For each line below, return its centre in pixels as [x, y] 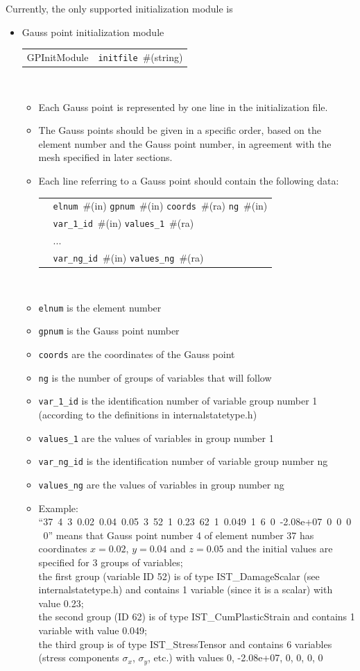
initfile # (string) [140, 57]
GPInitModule [58, 57]
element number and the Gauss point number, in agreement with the [185, 143]
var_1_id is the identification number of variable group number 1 [178, 401]
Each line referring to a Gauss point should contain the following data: [189, 181]
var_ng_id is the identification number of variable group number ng [183, 461]
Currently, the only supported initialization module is [119, 8]
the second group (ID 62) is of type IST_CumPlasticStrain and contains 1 [197, 617]
